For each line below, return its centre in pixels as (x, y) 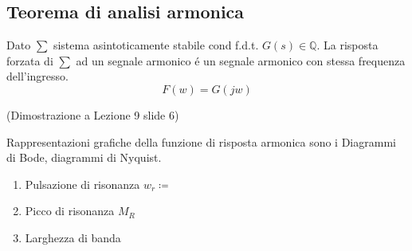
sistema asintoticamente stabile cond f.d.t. (156, 45)
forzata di (30, 60)
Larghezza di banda (73, 237)
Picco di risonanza (70, 211)
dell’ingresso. (37, 76)
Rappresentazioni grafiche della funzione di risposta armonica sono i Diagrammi (201, 141)
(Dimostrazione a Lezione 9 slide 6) (93, 114)
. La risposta (347, 45)
